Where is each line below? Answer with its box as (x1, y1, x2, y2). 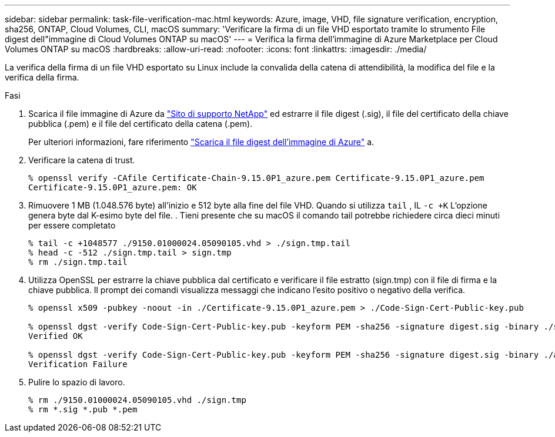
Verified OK (28, 331, 83, 341)
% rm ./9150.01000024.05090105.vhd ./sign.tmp (28, 395, 246, 405)
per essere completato (28, 220, 116, 230)
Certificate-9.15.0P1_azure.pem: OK (28, 183, 197, 192)
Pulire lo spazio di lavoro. (28, 377, 125, 387)
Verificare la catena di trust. (28, 155, 135, 165)
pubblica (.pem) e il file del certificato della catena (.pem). (28, 119, 253, 129)
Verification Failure (28, 359, 128, 369)
